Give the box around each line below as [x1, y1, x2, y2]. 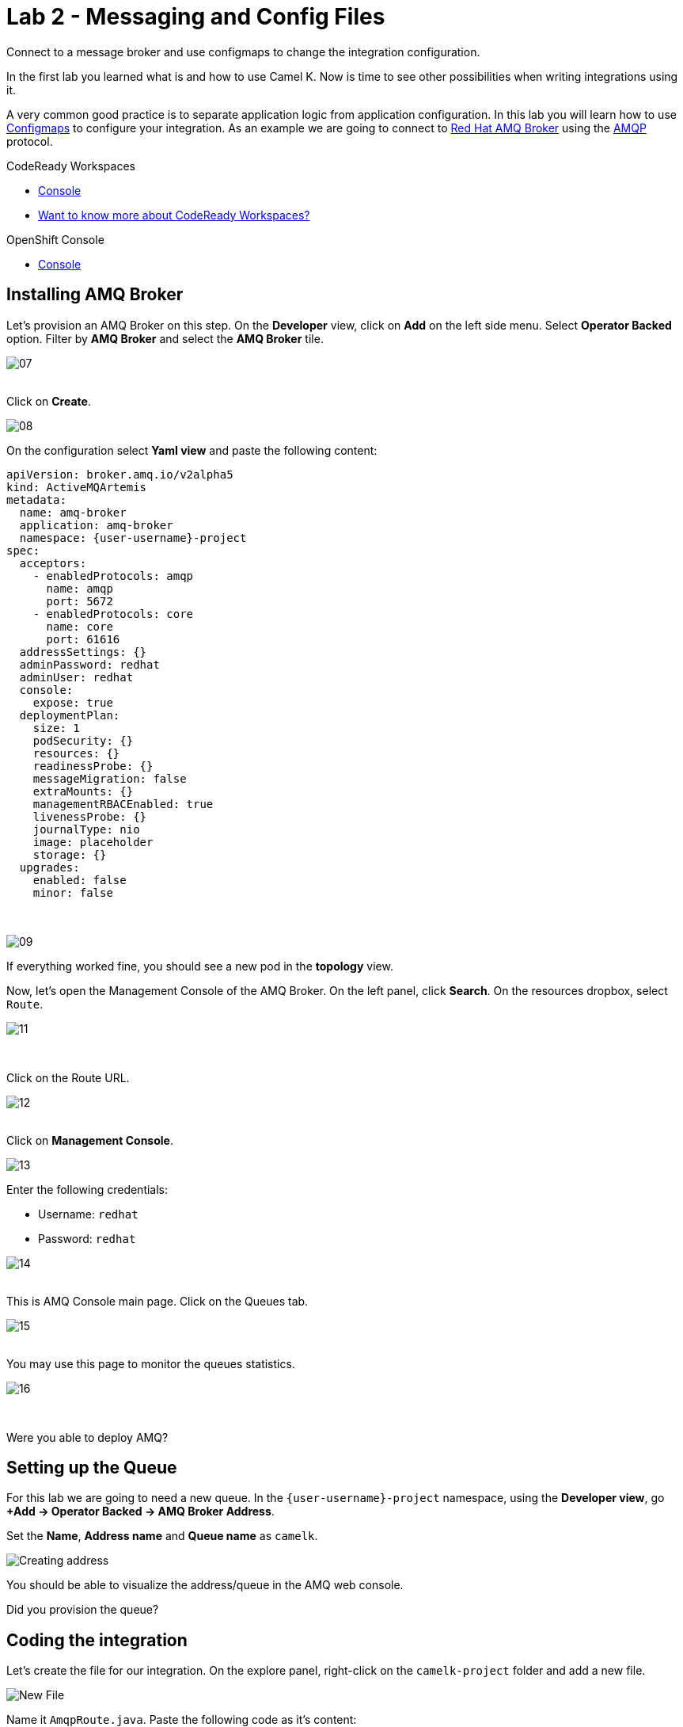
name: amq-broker [19, 505, 127, 519]
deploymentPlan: [19, 708, 120, 722]
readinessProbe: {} [32, 759, 154, 772]
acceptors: [19, 556, 87, 570]
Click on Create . [6, 394, 91, 408]
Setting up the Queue [6, 1458, 177, 1478]
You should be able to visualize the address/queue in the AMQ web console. [6, 1578, 404, 1592]
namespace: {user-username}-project [19, 531, 247, 544]
